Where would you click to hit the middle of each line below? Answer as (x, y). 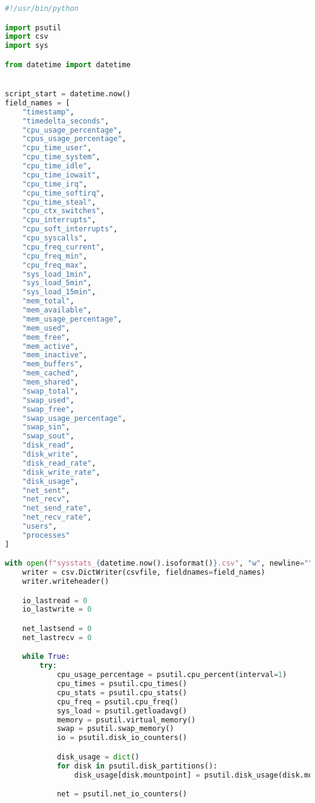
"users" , (39, 526)
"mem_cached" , (50, 373)
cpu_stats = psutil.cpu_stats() (122, 692)
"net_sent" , (46, 490)
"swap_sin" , (46, 427)
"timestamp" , (48, 112)
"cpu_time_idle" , (57, 166)
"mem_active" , (50, 346)
